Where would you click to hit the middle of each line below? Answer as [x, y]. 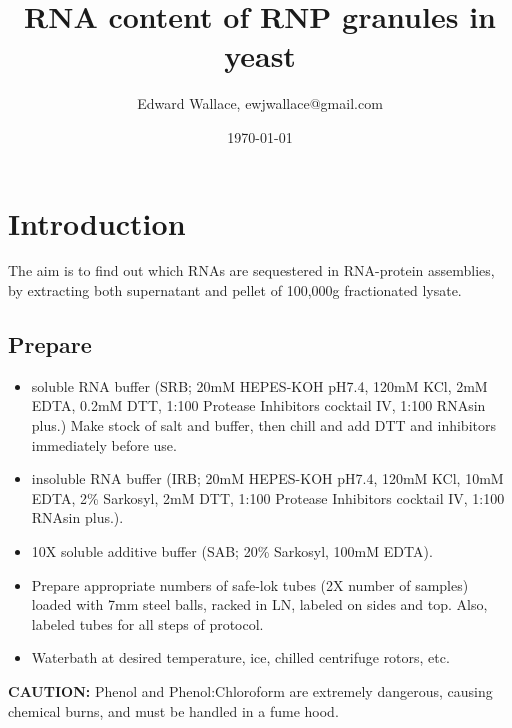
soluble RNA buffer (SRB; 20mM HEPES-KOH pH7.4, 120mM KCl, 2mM [259, 385]
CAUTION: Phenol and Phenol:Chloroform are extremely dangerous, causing [250, 690]
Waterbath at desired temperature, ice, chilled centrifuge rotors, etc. [240, 657]
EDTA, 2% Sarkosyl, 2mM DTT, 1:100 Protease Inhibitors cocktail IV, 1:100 [268, 497]
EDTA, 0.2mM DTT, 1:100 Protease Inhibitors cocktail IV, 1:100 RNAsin [258, 405]
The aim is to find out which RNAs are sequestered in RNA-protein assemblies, [251, 270]
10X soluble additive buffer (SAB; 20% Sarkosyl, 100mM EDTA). [232, 550]
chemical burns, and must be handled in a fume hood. [173, 710]
